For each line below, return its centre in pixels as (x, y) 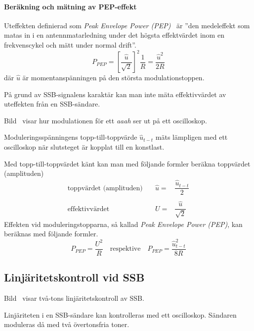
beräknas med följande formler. (51, 234)
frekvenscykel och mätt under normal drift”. (70, 44)
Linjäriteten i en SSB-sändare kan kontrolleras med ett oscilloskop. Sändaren (120, 314)
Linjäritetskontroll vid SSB (74, 277)
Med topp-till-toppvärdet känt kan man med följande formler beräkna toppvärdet (127, 163)
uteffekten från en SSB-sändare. (52, 104)
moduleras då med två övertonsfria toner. (67, 324)
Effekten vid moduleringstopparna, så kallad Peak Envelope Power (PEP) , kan (123, 224)
